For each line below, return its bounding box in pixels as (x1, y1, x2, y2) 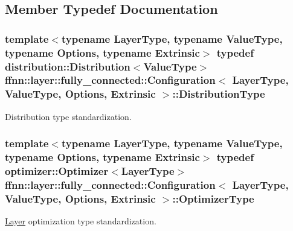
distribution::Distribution (5, 59, 130, 74)
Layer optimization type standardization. (5, 215, 156, 227)
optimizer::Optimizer (5, 163, 109, 179)
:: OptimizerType (172, 191, 254, 206)
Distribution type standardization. (5, 110, 132, 122)
